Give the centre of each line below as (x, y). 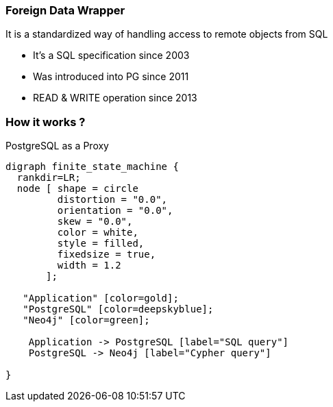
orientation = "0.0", (115, 211)
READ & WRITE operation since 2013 (115, 98)
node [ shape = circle (77, 189)
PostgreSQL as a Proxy (57, 146)
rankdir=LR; (49, 178)
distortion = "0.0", (112, 200)
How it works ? (46, 122)
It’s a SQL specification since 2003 (111, 56)
